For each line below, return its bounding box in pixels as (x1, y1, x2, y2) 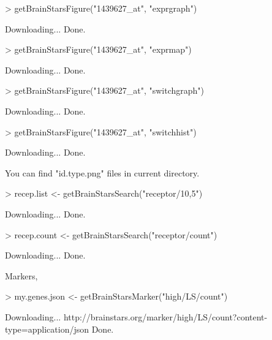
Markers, (5, 269, 38, 282)
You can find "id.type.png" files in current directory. (5, 166, 200, 179)
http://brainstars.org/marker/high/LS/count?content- (63, 310, 268, 323)
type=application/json (5, 322, 89, 335)
